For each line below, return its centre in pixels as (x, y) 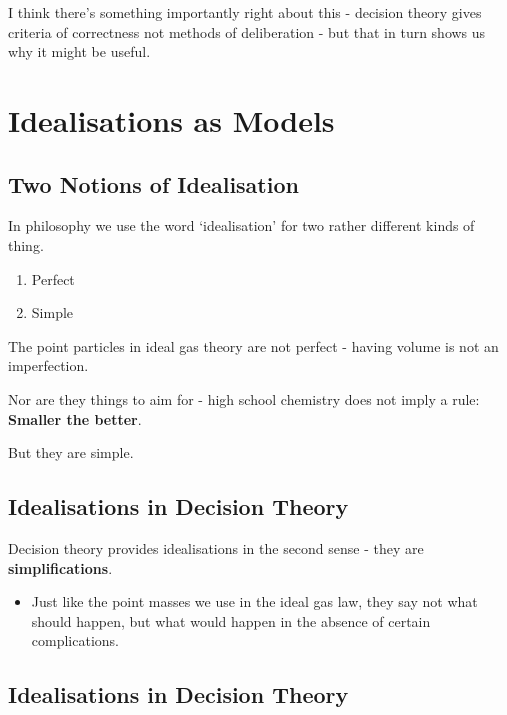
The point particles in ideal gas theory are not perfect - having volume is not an (253, 345)
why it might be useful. (79, 51)
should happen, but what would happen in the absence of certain (231, 620)
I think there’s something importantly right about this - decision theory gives (245, 12)
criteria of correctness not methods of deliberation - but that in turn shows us (247, 31)
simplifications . (60, 567)
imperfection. (48, 365)
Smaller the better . (75, 418)
